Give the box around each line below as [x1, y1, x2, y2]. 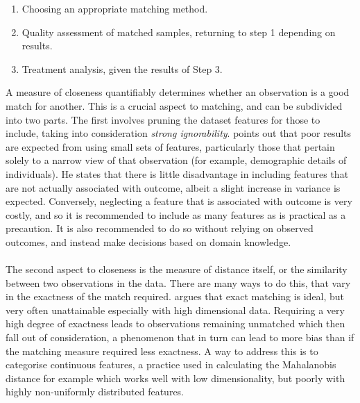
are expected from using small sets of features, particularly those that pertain [6, 139, 335, 154]
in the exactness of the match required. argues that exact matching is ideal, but [6, 289, 345, 304]
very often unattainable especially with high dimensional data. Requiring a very [6, 302, 345, 317]
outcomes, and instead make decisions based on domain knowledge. [6, 234, 291, 249]
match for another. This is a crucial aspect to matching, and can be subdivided [6, 98, 343, 113]
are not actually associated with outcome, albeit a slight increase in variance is [6, 180, 341, 195]
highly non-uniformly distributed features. [6, 384, 185, 399]
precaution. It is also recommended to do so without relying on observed [6, 221, 314, 236]
